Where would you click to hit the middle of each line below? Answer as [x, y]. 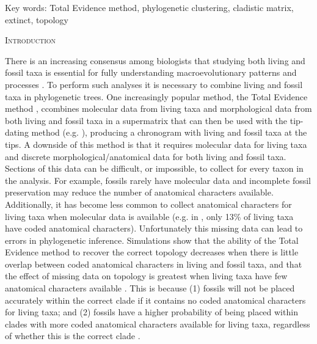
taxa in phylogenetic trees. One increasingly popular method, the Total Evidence [156, 96]
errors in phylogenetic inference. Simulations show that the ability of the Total [152, 240]
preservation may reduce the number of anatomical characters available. [139, 192]
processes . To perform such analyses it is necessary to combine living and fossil [154, 84]
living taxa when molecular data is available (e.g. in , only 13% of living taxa [149, 216]
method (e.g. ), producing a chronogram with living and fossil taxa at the [169, 132]
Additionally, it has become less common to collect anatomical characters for [148, 204]
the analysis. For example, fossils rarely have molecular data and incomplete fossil [158, 180]
